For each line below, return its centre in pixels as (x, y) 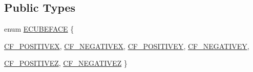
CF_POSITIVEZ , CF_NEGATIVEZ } (66, 63)
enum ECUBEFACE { (39, 29)
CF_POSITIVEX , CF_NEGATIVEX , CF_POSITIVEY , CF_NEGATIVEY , (127, 46)
